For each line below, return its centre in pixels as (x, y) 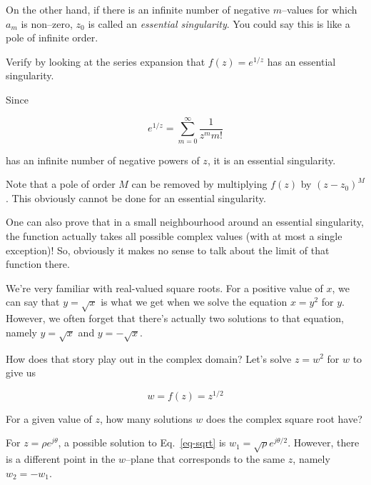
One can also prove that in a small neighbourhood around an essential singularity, (185, 222)
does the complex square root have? (284, 418)
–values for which (320, 9)
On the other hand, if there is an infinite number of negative (138, 9)
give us (21, 372)
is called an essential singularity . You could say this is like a (219, 23)
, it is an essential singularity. (271, 160)
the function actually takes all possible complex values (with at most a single (174, 236)
